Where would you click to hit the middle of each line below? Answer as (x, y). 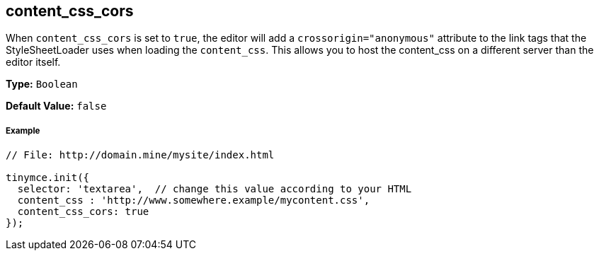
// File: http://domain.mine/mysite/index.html (140, 155)
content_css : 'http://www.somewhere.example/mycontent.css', (194, 200)
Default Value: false (56, 106)
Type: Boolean (42, 84)
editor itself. (33, 62)
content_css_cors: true (83, 212)
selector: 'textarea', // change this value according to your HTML (215, 189)
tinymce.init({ (48, 178)
